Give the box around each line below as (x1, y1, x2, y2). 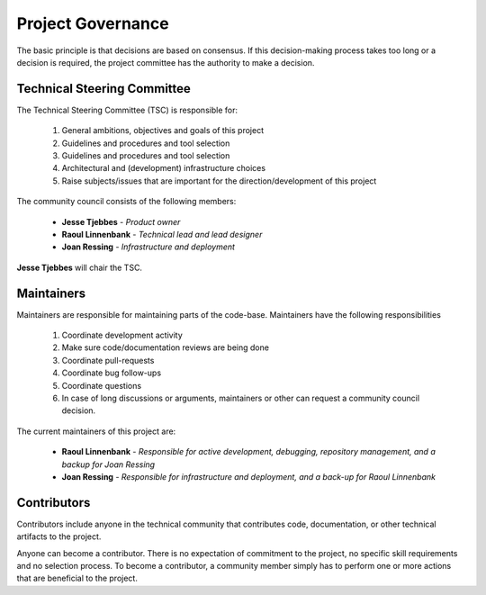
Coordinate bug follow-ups (61, 367, 162, 378)
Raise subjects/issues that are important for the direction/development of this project (61, 176, 377, 186)
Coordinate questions (61, 380, 142, 391)
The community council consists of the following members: (16, 196, 237, 207)
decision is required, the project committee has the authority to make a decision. (16, 57, 315, 68)
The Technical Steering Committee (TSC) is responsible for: (16, 104, 238, 115)
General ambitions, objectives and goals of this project (61, 125, 265, 136)
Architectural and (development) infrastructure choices (61, 163, 265, 174)
